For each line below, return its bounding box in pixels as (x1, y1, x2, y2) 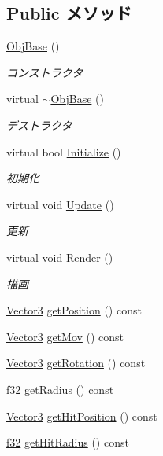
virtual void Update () (6, 196, 114, 212)
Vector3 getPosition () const (6, 302, 142, 318)
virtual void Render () (6, 248, 113, 265)
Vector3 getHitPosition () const (6, 407, 157, 424)
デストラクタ (6, 116, 72, 133)
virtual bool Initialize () (6, 143, 121, 160)
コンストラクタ (6, 64, 83, 80)
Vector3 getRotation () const (6, 355, 146, 371)
